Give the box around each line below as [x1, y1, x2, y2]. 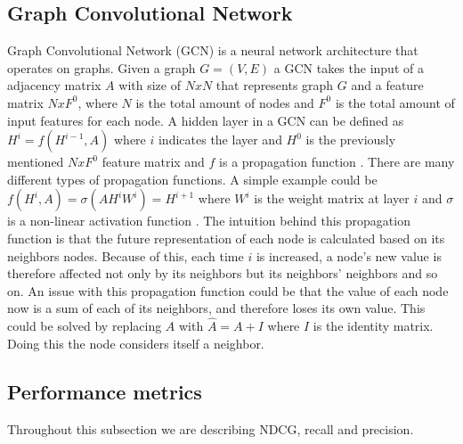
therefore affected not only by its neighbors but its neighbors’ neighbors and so [7, 264, 438, 283]
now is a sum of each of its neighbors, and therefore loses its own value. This [7, 299, 426, 317]
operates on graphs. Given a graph [7, 58, 196, 77]
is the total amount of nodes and [135, 93, 314, 111]
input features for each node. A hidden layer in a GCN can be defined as [7, 111, 404, 129]
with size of [118, 76, 181, 95]
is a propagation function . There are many [219, 152, 455, 171]
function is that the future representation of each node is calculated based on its [7, 228, 445, 247]
